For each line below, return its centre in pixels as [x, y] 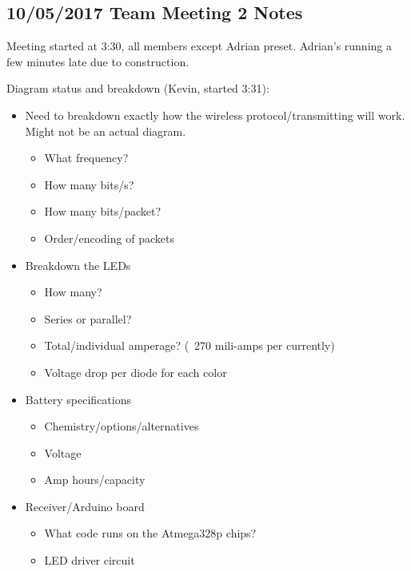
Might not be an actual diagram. [106, 131]
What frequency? [86, 158]
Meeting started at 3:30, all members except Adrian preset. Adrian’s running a [199, 46]
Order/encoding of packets [109, 238]
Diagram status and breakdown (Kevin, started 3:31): [138, 88]
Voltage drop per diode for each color [136, 372]
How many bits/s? [89, 184]
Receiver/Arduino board [85, 506]
